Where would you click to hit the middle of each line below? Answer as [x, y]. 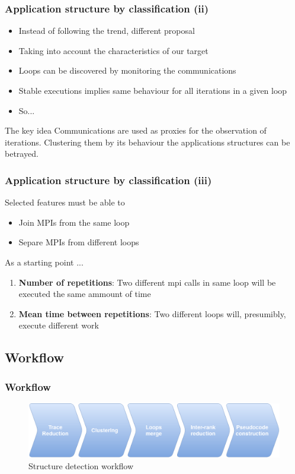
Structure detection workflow [81, 466]
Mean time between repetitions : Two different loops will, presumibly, [152, 313]
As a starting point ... [44, 262]
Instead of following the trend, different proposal [107, 31]
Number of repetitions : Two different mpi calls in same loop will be [147, 282]
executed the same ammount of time [85, 294]
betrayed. [22, 154]
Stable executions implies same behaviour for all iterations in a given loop [153, 90]
